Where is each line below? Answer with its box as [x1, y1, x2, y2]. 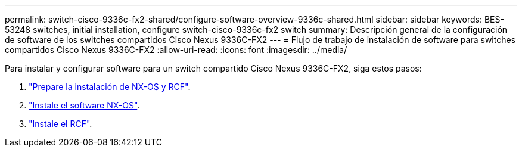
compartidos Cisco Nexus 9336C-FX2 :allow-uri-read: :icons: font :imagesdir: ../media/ [5, 45, 347, 55]
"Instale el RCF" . [29, 119, 92, 129]
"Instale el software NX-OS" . [29, 100, 140, 110]
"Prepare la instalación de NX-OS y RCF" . [29, 82, 191, 92]
